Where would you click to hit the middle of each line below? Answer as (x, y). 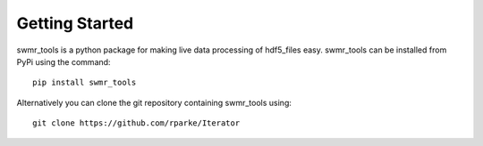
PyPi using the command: (64, 61)
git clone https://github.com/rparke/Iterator (136, 123)
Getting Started (75, 23)
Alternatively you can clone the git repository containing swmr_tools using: (154, 102)
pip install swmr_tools (85, 83)
